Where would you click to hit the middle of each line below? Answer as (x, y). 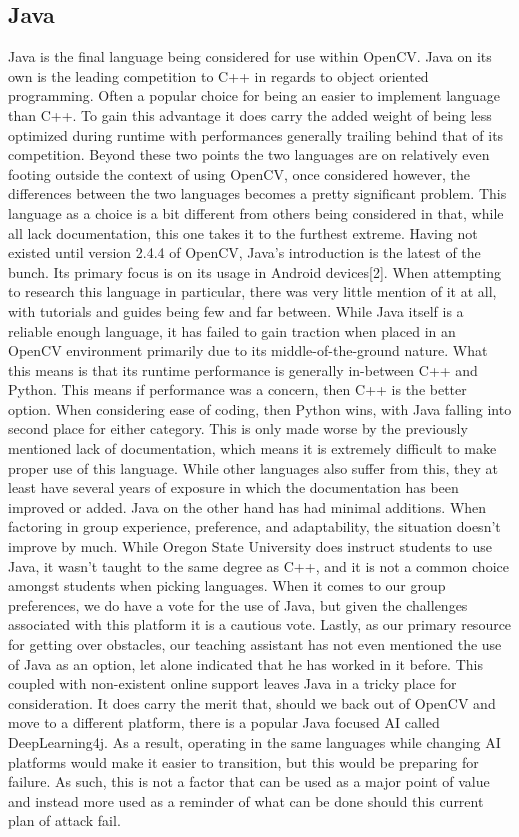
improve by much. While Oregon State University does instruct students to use (250, 546)
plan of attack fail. (64, 820)
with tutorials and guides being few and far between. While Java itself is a (236, 310)
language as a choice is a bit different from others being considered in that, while (256, 212)
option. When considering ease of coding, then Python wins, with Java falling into (260, 408)
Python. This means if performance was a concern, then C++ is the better (237, 389)
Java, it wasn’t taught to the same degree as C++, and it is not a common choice (258, 565)
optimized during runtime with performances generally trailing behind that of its (256, 134)
